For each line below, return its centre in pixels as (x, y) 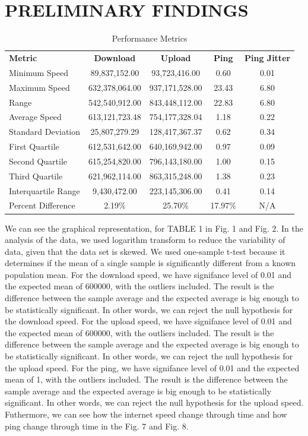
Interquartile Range (45, 190)
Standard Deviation (45, 132)
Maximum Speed (39, 87)
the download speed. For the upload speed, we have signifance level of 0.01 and (148, 321)
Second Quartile (38, 161)
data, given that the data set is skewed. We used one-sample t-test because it (145, 251)
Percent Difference (42, 205)
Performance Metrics (150, 38)
